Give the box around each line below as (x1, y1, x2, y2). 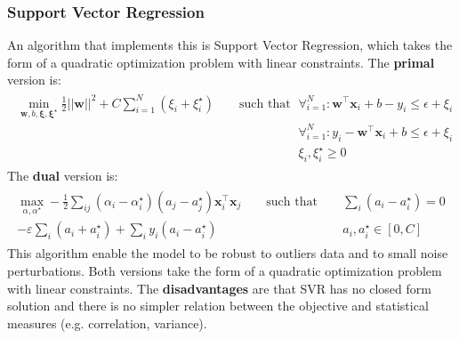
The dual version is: (7, 166, 118, 184)
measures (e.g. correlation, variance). (7, 313, 207, 332)
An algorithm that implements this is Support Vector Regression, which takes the (7, 36, 453, 54)
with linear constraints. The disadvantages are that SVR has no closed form (7, 278, 431, 297)
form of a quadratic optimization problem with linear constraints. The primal (7, 52, 435, 71)
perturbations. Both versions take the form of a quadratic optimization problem (7, 262, 442, 280)
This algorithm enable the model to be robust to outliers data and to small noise (7, 244, 448, 262)
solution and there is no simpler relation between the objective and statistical (7, 296, 429, 315)
